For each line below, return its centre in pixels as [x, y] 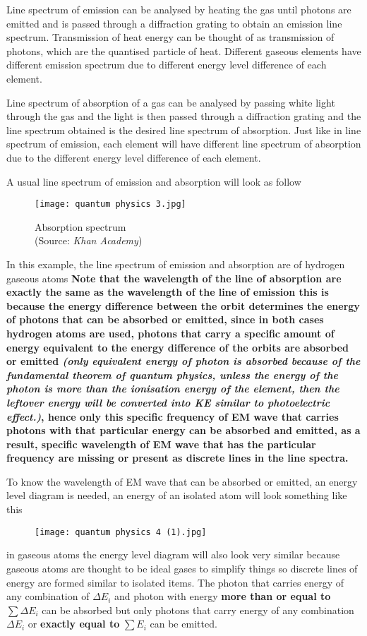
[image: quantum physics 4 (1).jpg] [121, 532]
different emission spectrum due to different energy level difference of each [167, 65]
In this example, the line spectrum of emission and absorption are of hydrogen [176, 264]
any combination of [48, 596]
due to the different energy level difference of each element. [134, 157]
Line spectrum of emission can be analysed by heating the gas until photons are [179, 9]
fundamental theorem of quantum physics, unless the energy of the [172, 374]
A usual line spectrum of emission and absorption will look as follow [154, 181]
